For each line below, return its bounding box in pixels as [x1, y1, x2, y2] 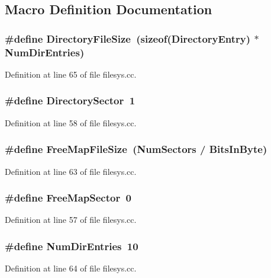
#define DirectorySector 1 [5, 93, 135, 108]
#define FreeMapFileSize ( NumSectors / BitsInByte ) [5, 142, 267, 156]
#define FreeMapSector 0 [5, 190, 131, 205]
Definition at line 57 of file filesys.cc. [5, 213, 137, 226]
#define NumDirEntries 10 [5, 238, 138, 253]
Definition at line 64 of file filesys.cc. [5, 262, 137, 274]
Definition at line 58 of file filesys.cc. [5, 116, 137, 129]
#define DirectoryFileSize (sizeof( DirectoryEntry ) [5, 31, 251, 46]
